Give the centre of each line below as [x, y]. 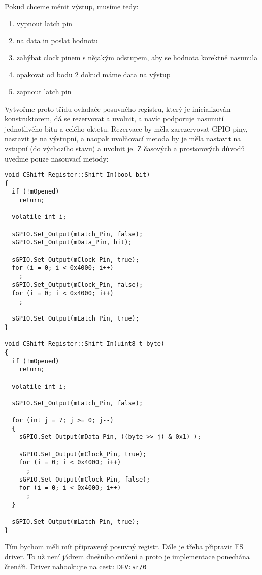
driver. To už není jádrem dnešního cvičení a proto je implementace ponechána [127, 556]
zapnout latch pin [44, 91]
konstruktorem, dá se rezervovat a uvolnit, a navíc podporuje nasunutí [114, 119]
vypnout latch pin [44, 23]
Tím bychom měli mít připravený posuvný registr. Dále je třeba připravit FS [124, 546]
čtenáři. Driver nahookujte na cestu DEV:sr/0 [76, 566]
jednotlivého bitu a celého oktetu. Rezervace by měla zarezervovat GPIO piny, [126, 128]
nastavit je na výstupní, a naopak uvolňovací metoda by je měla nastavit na [123, 138]
